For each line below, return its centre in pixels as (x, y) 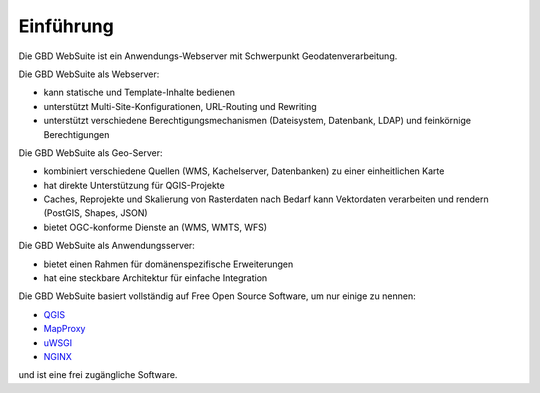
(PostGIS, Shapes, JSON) (96, 213)
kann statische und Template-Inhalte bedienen (139, 92)
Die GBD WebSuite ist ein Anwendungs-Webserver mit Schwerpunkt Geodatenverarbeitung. (208, 56)
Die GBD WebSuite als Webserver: (89, 74)
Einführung (66, 26)
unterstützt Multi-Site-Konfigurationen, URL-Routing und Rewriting (180, 106)
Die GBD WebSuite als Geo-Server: (90, 152)
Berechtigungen (76, 134)
